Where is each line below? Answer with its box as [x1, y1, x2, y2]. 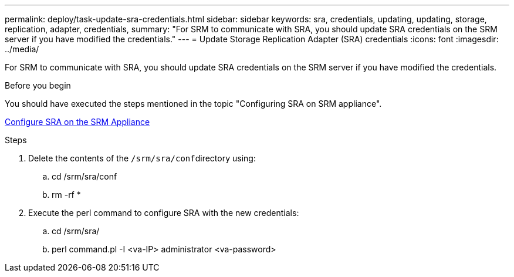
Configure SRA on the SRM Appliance [5, 117, 150, 127]
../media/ [5, 44, 39, 54]
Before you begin [5, 80, 71, 90]
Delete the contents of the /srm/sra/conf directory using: [28, 153, 256, 163]
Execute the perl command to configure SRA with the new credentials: [28, 208, 299, 218]
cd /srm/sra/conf [52, 171, 117, 181]
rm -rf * [52, 190, 81, 200]
